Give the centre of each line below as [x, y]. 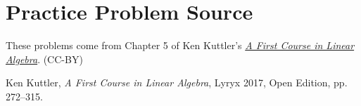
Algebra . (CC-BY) [44, 59]
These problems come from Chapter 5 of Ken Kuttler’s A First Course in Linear [180, 45]
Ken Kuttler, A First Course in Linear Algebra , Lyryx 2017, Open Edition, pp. [177, 82]
